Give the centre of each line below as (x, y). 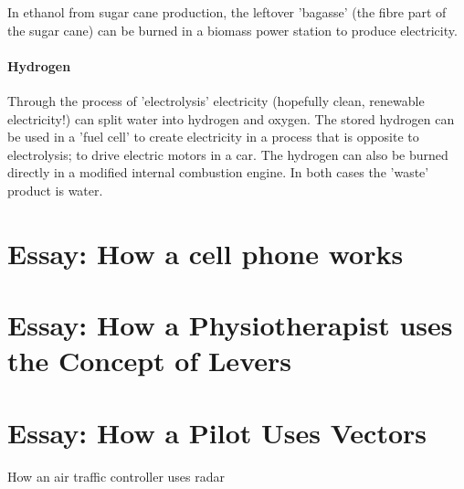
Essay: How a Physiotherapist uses (230, 325)
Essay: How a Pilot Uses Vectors (217, 432)
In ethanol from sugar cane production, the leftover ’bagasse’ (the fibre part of (227, 12)
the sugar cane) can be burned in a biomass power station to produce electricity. (232, 30)
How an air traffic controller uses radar (116, 476)
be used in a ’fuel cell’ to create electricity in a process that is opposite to (213, 137)
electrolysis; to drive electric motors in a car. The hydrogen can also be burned (228, 154)
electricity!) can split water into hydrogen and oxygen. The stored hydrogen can (231, 118)
